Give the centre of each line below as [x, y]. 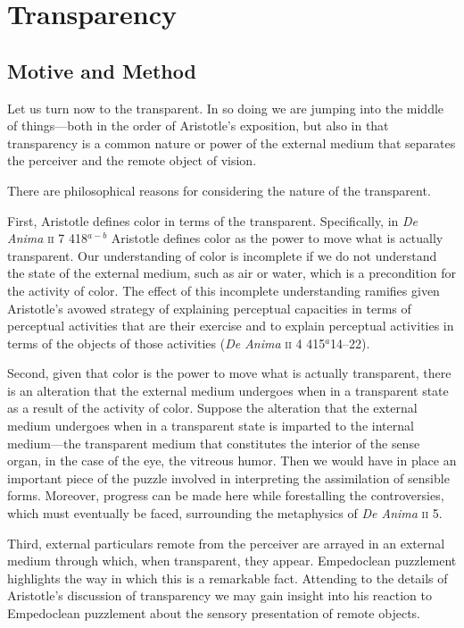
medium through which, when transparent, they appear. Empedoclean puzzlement [232, 561]
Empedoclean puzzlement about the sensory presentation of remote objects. [214, 613]
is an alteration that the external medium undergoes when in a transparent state [228, 390]
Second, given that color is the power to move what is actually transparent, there [229, 373]
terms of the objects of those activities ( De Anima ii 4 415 [166, 343]
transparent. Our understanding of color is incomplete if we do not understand [222, 255]
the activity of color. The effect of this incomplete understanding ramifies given [224, 290]
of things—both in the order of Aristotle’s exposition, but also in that [198, 126]
